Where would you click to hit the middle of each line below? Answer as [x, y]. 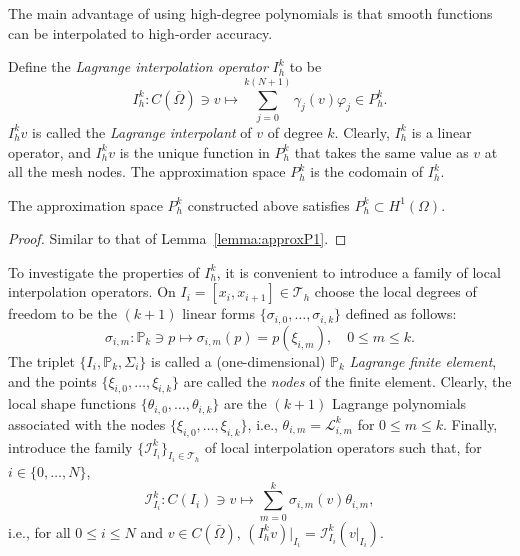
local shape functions [72, 403]
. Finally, [470, 423]
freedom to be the [62, 313]
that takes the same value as [381, 151]
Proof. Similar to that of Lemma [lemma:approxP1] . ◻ [177, 238]
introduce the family [70, 446]
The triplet [41, 360]
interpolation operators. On [92, 291]
